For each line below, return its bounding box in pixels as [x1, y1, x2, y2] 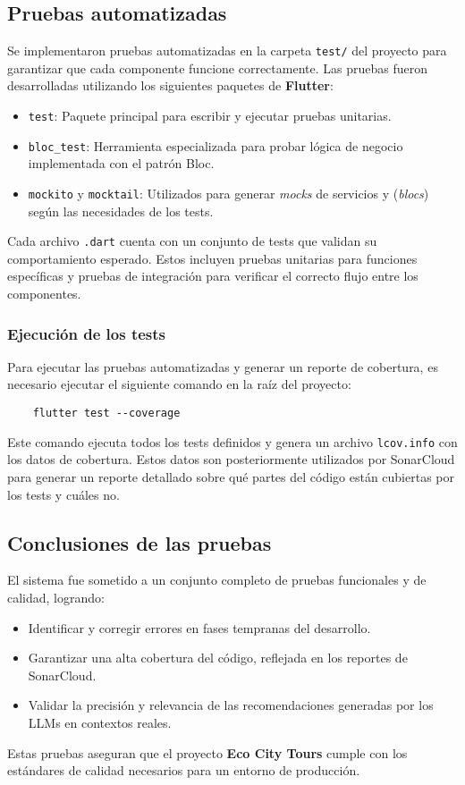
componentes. [7, 284, 81, 303]
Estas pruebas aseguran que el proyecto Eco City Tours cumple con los [7, 743, 408, 762]
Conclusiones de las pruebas [7, 528, 272, 556]
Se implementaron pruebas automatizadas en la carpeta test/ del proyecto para [7, 41, 447, 60]
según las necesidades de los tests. [28, 201, 214, 220]
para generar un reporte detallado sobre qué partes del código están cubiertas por [7, 467, 455, 485]
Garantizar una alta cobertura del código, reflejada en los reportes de [28, 648, 408, 667]
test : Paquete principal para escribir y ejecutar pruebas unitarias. [28, 106, 392, 125]
